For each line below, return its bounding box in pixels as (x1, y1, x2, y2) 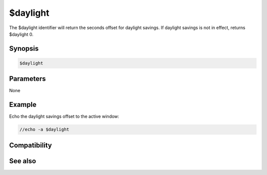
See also (9, 157, 37, 165)
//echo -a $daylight (19, 127, 69, 133)
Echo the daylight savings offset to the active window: (9, 113, 120, 119)
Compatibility (9, 141, 52, 149)
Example (9, 101, 37, 109)
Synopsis (9, 44, 39, 53)
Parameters (9, 74, 46, 83)
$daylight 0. (9, 31, 34, 37)
